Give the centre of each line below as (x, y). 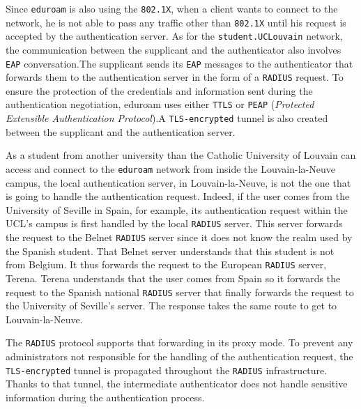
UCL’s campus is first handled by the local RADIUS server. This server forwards (174, 223)
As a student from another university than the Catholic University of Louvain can (181, 155)
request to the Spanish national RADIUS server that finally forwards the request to (180, 292)
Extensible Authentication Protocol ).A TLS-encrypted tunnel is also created (167, 118)
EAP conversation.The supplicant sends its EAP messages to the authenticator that (179, 63)
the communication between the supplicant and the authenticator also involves (174, 49)
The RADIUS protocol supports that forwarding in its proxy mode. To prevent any (179, 342)
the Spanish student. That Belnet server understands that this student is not (170, 250)
